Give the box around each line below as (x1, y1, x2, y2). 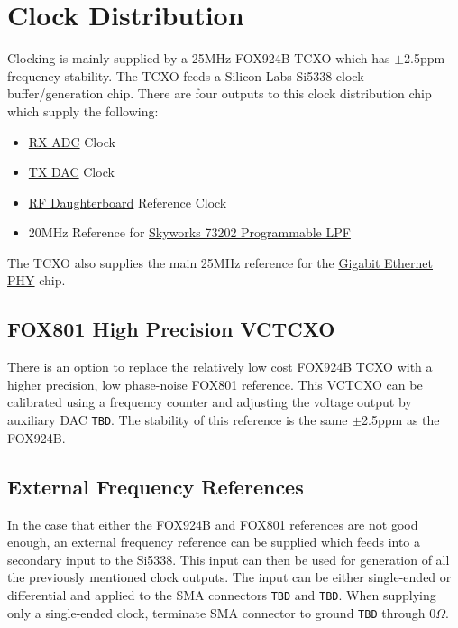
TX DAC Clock (28, 162, 114, 181)
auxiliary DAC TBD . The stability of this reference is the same (7, 411, 348, 429)
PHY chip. (7, 271, 66, 290)
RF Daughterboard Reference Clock (28, 192, 227, 211)
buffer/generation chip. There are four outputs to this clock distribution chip (7, 84, 432, 103)
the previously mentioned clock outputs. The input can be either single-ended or (7, 568, 452, 586)
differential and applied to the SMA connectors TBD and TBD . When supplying (7, 585, 436, 604)
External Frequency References (7, 472, 304, 500)
